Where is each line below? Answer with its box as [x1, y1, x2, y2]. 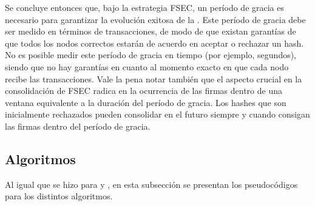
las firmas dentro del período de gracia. [5, 119, 151, 132]
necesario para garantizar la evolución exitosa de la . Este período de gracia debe [5, 13, 306, 25]
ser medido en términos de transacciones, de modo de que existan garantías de [5, 25, 296, 38]
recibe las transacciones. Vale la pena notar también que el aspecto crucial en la [5, 72, 302, 85]
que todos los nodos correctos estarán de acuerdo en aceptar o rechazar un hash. [5, 36, 304, 49]
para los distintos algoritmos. [5, 190, 113, 202]
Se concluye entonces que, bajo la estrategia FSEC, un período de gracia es [5, 1, 284, 13]
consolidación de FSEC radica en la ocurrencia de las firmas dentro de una [5, 84, 282, 97]
